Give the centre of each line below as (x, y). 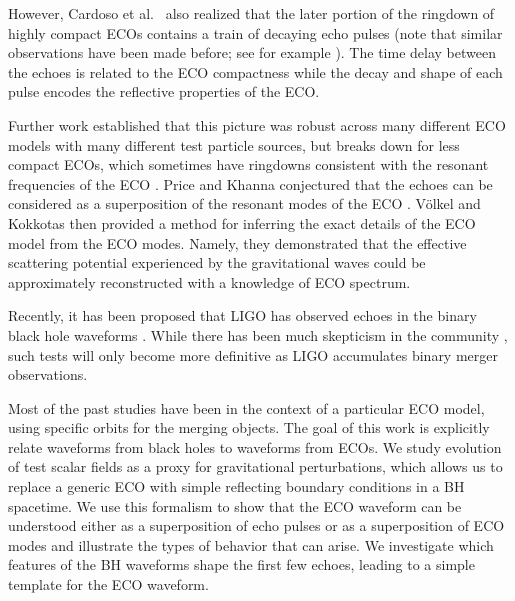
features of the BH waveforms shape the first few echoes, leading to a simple (241, 564)
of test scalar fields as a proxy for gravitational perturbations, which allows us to (255, 466)
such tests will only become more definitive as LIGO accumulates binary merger (253, 354)
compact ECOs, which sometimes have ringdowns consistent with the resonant (248, 164)
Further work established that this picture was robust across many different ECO (257, 124)
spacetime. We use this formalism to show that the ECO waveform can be (235, 505)
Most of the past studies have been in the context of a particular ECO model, (246, 407)
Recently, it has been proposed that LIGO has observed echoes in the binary (242, 315)
